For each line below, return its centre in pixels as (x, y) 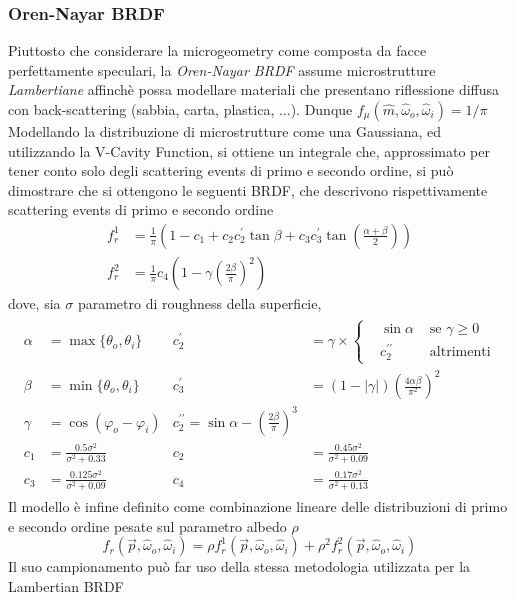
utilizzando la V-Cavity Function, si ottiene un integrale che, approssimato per (249, 150)
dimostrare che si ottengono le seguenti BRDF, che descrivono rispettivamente (248, 189)
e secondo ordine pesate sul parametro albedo (147, 525)
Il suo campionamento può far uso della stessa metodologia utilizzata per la (239, 566)
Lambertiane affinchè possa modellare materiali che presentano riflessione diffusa (254, 89)
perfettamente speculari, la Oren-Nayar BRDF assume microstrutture (222, 69)
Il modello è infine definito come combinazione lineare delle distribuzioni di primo (258, 506)
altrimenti (460, 352)
